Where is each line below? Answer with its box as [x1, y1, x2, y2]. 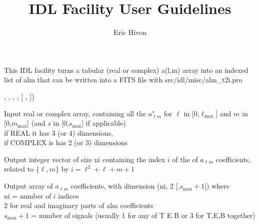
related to [4, 164, 34, 174]
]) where [204, 181, 229, 191]
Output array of [4, 181, 53, 191]
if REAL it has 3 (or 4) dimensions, [4, 127, 113, 138]
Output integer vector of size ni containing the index [4, 154, 165, 164]
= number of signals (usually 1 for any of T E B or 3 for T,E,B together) [31, 210, 255, 220]
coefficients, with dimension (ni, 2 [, [70, 181, 180, 191]
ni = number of [4, 190, 51, 201]
